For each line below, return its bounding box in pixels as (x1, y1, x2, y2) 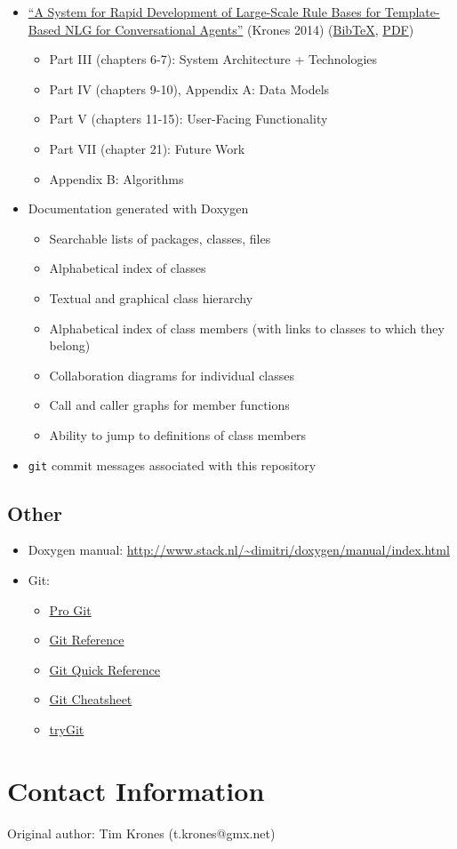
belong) (49, 336, 91, 355)
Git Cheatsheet (49, 690, 132, 709)
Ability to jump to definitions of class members (49, 425, 307, 444)
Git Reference (49, 630, 124, 649)
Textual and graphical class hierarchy (49, 288, 253, 307)
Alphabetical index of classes (49, 259, 206, 277)
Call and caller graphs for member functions (49, 396, 290, 414)
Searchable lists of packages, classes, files (49, 228, 271, 247)
